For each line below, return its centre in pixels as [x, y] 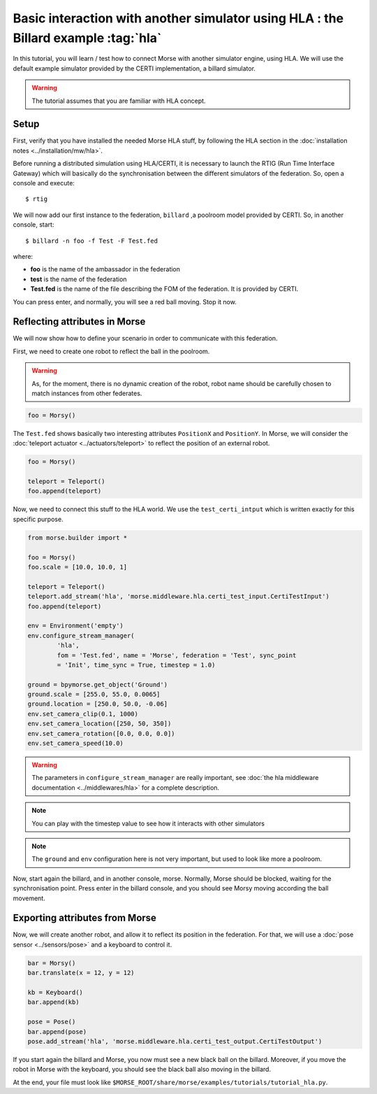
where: [23, 256]
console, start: [34, 225]
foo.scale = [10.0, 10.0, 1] [77, 567]
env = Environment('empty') [75, 626]
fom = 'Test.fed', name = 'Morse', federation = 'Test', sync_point [177, 655]
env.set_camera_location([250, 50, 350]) [99, 724]
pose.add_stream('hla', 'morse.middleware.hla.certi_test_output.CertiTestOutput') [175, 1041]
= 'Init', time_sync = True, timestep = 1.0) [136, 665]
